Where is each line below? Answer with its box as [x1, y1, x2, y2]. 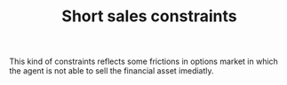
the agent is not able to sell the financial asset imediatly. [9, 66, 215, 76]
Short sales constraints [61, 6, 237, 27]
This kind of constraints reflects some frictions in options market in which [9, 56, 278, 67]
